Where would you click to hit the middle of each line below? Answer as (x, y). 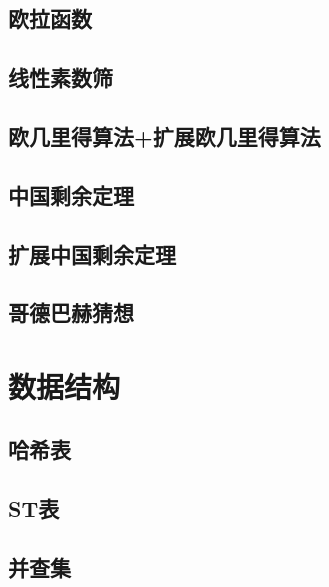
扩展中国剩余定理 (92, 253)
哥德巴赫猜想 (71, 312)
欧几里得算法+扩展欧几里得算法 (164, 135)
